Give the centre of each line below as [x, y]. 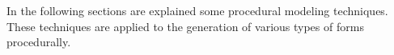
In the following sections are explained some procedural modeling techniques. [197, 10]
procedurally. [39, 42]
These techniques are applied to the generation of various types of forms [185, 26]
